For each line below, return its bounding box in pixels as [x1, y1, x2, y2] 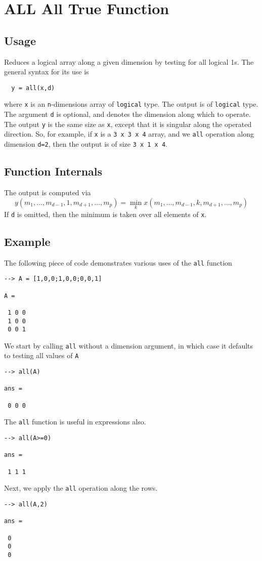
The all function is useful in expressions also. [4, 416, 146, 427]
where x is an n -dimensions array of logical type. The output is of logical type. [4, 99, 258, 109]
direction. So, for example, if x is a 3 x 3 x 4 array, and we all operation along [4, 128, 254, 139]
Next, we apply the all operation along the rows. [4, 483, 158, 493]
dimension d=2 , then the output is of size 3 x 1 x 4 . [4, 139, 168, 149]
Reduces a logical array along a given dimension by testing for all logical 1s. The [4, 56, 254, 67]
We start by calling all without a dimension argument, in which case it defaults [4, 340, 253, 351]
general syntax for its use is [4, 66, 89, 77]
